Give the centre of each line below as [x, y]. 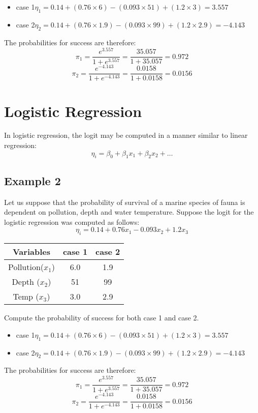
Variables [31, 252]
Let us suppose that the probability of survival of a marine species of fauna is [125, 202]
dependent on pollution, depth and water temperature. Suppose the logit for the [129, 212]
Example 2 [33, 180]
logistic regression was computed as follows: [72, 222]
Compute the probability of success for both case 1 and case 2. [102, 318]
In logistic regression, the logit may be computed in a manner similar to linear [126, 135]
